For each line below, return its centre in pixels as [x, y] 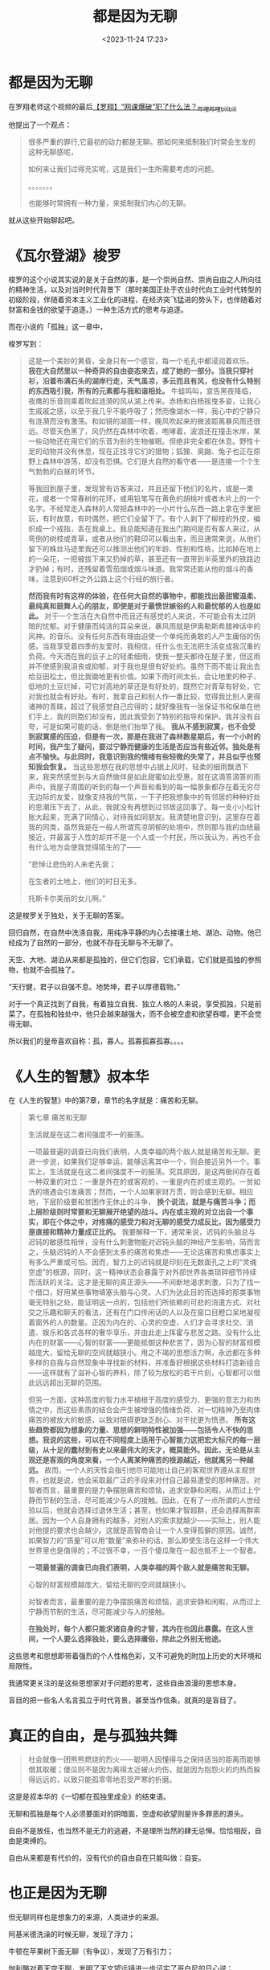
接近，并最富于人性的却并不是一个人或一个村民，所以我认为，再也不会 [144, 838]
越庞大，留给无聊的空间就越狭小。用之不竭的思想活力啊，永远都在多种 [144, 1353]
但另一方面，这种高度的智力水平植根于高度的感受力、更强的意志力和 [141, 1400]
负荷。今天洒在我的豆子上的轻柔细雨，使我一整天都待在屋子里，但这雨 [144, 657]
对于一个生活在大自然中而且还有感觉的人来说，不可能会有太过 [146, 616]
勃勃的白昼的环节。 [67, 472]
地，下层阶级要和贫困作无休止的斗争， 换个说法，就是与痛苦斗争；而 [141, 1202]
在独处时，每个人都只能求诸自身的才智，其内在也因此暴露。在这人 [137, 1629]
